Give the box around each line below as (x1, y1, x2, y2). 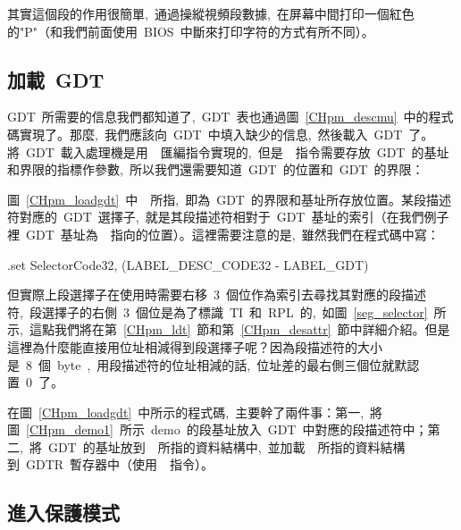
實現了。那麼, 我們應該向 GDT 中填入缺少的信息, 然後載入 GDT (19, 124, 403, 143)
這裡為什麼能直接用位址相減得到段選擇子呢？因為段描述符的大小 (7, 337, 382, 356)
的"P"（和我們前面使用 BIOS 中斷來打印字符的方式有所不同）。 (7, 21, 374, 40)
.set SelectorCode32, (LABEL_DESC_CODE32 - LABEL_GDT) (7, 255, 369, 273)
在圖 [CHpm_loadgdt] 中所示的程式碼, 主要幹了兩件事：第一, (7, 402, 365, 421)
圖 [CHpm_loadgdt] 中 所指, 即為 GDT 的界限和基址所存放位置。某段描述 (7, 189, 451, 208)
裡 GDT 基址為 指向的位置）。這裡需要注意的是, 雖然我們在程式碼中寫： (7, 224, 440, 243)
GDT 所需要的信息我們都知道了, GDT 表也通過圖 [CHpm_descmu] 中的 (7, 107, 429, 126)
